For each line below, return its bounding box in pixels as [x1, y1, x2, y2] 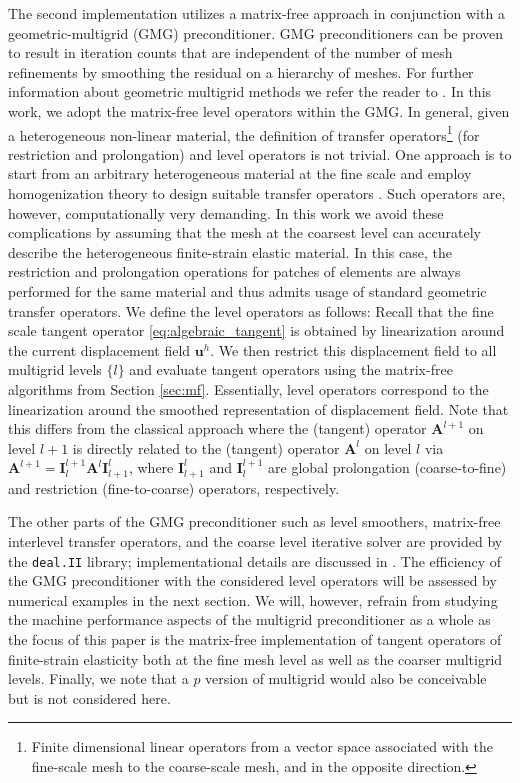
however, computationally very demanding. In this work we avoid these [8, 202, 444, 223]
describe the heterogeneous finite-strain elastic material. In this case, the [8, 241, 452, 262]
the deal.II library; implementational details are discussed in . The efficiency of [8, 550, 502, 571]
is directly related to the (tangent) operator [72, 437, 340, 458]
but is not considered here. [8, 687, 171, 708]
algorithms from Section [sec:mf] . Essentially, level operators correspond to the [8, 378, 489, 399]
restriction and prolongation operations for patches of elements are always [8, 261, 461, 282]
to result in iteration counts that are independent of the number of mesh [8, 42, 453, 63]
